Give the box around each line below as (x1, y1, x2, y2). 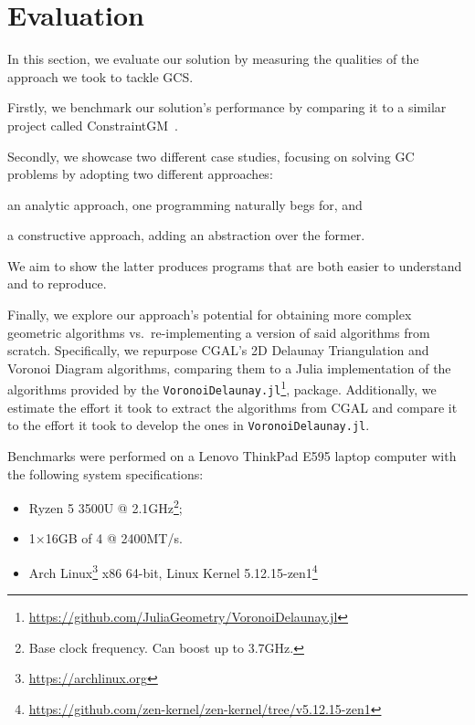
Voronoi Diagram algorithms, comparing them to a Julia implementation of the (7, 358, 451, 377)
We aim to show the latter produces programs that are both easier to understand (7, 256, 462, 275)
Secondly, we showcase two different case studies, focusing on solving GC (7, 146, 415, 165)
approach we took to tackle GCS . (7, 67, 194, 86)
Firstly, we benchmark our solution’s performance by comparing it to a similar (7, 98, 447, 117)
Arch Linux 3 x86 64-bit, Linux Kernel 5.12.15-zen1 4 (28, 561, 318, 582)
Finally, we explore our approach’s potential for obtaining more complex (7, 305, 412, 324)
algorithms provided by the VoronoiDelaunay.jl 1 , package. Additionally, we (7, 377, 437, 399)
